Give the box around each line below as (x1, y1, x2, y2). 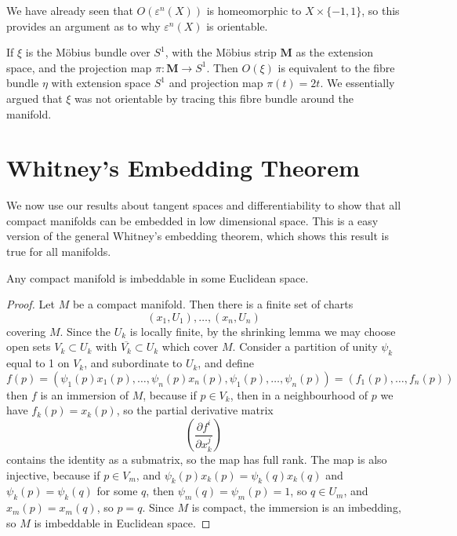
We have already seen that (6, 2, 133, 18)
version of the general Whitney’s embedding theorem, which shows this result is (6, 228, 389, 244)
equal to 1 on (6, 355, 70, 371)
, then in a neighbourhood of (230, 386, 368, 403)
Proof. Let (6, 296, 55, 312)
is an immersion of (40, 386, 129, 403)
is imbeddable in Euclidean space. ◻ (34, 514, 211, 531)
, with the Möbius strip (165, 44, 277, 60)
